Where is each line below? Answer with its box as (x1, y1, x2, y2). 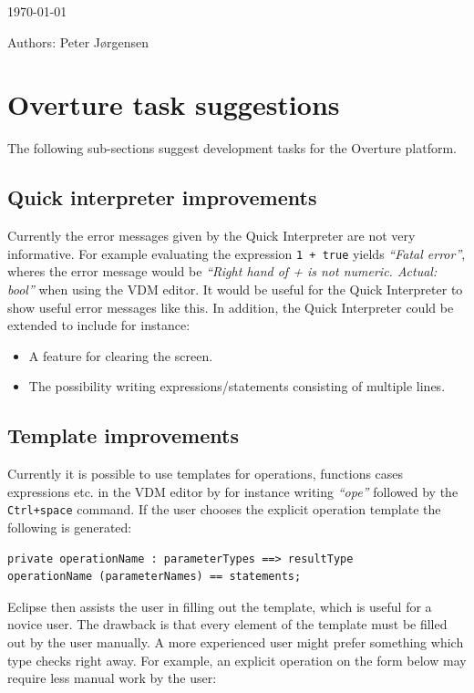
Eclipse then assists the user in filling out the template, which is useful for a (7, 596, 432, 615)
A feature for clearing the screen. (28, 346, 213, 365)
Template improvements (7, 421, 239, 450)
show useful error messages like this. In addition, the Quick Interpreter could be (7, 297, 454, 316)
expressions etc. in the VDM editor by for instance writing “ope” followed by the (7, 481, 459, 501)
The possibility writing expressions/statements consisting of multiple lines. (28, 377, 446, 396)
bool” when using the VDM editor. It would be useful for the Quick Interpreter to (7, 279, 463, 298)
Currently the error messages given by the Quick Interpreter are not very (7, 226, 416, 245)
